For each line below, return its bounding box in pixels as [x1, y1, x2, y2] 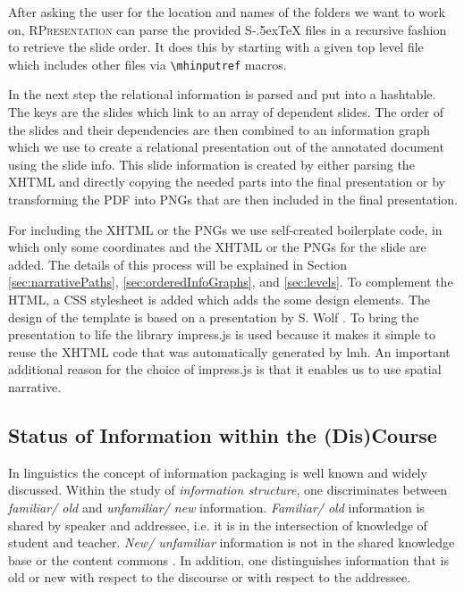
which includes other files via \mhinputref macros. [8, 54, 287, 73]
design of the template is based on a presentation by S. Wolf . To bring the [8, 307, 419, 326]
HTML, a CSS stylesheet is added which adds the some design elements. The [8, 289, 430, 308]
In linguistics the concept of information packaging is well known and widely [8, 463, 427, 481]
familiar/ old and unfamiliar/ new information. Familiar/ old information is [8, 497, 425, 516]
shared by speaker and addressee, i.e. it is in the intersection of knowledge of [8, 515, 427, 534]
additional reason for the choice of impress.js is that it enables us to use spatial [8, 360, 442, 379]
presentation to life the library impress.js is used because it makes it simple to [8, 325, 435, 344]
